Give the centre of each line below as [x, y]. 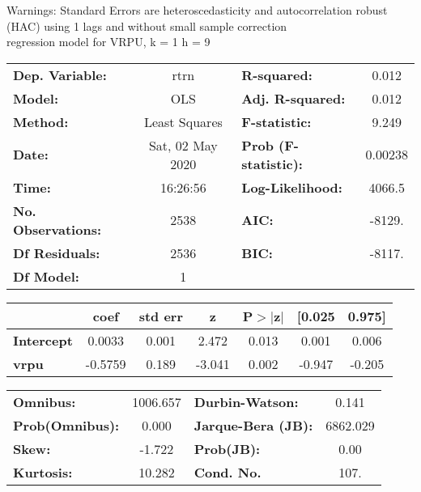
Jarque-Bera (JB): [253, 425]
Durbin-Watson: [246, 401]
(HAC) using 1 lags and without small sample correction [147, 25]
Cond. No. [228, 472]
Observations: [57, 229]
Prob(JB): [227, 448]
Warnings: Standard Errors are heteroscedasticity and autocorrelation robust [197, 10]
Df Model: [46, 276]
